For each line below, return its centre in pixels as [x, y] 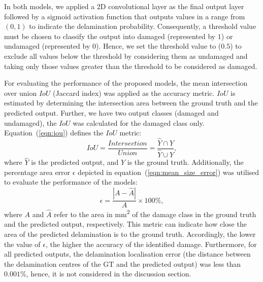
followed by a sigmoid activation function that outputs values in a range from [125, 16]
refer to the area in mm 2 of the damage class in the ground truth [155, 213]
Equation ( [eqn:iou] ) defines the [54, 133]
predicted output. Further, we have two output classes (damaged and [111, 112]
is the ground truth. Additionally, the [185, 162]
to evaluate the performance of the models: [71, 182]
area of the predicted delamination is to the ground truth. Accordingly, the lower [130, 234]
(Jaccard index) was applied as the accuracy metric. [134, 93]
